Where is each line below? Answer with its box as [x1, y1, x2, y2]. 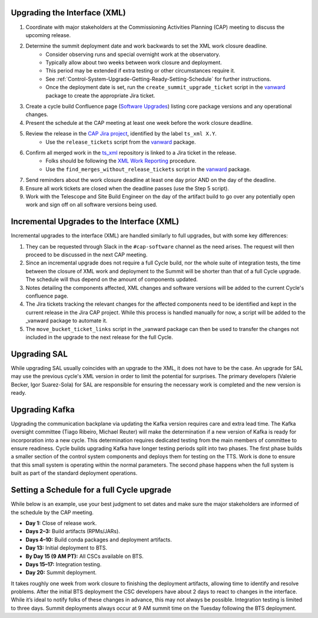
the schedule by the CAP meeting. [11, 508, 94, 515]
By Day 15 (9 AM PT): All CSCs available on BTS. [25, 553, 144, 560]
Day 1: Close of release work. [25, 519, 97, 527]
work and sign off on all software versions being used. [25, 201, 158, 209]
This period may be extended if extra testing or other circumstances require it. [45, 67, 236, 74]
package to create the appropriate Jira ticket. [45, 92, 155, 99]
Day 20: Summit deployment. [25, 569, 97, 576]
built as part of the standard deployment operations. [11, 470, 138, 477]
